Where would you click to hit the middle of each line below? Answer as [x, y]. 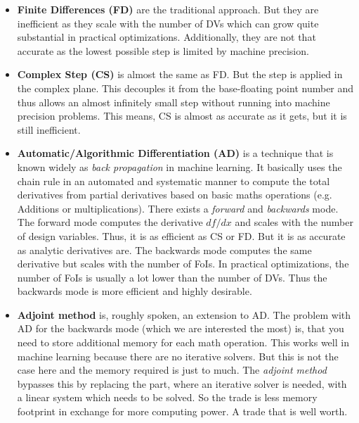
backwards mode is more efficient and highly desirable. [135, 291]
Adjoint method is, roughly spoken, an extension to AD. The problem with [184, 314]
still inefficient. [49, 129]
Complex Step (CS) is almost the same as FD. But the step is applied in [180, 74]
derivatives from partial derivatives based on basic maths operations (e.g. [175, 195]
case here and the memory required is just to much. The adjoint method [172, 370]
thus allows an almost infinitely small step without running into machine [174, 102]
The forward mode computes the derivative [110, 222]
